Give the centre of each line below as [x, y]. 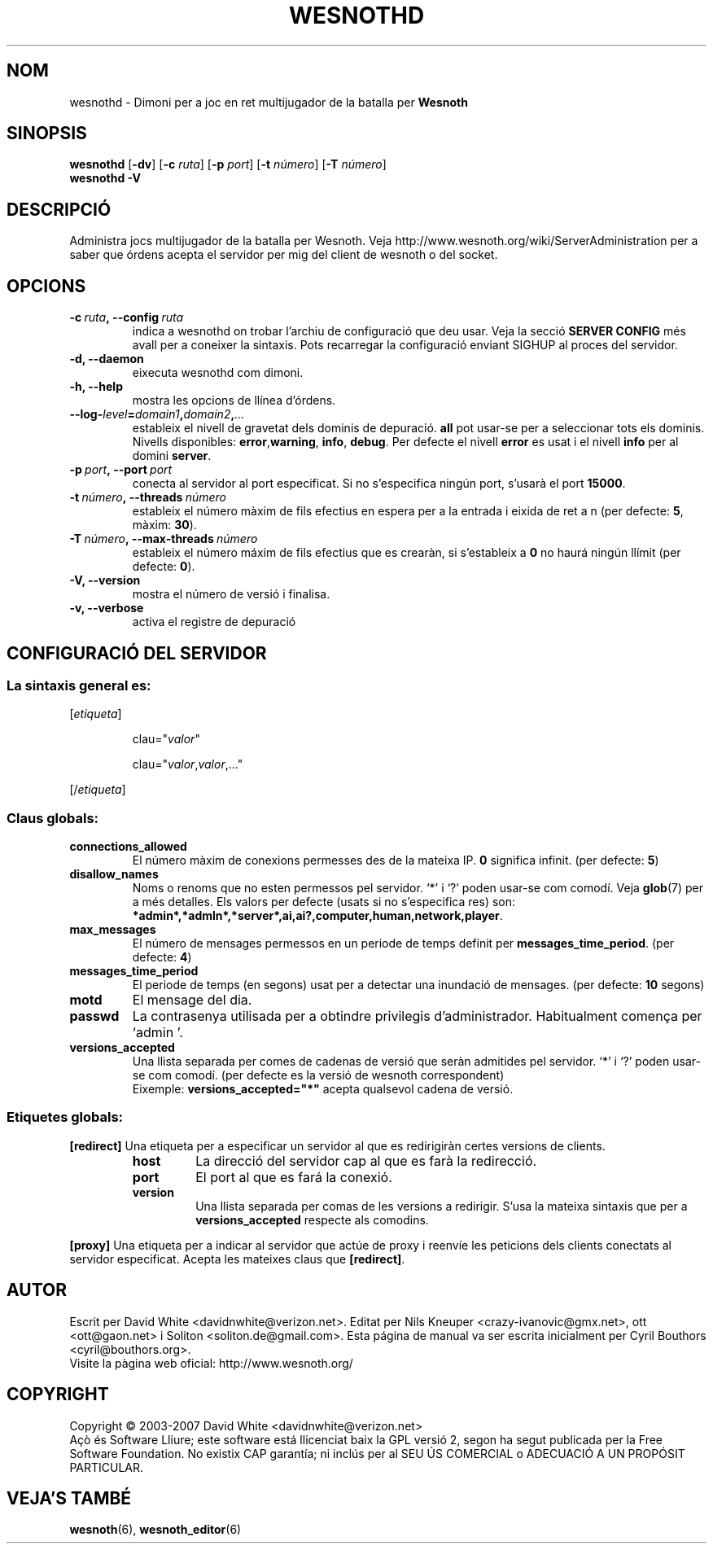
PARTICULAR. [107, 1467]
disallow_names [114, 874]
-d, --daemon [107, 359]
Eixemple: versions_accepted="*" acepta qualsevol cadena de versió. [323, 1089]
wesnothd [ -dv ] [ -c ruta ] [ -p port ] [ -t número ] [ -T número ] [228, 164]
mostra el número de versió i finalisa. [231, 594]
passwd [94, 1016]
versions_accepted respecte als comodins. [312, 1219]
